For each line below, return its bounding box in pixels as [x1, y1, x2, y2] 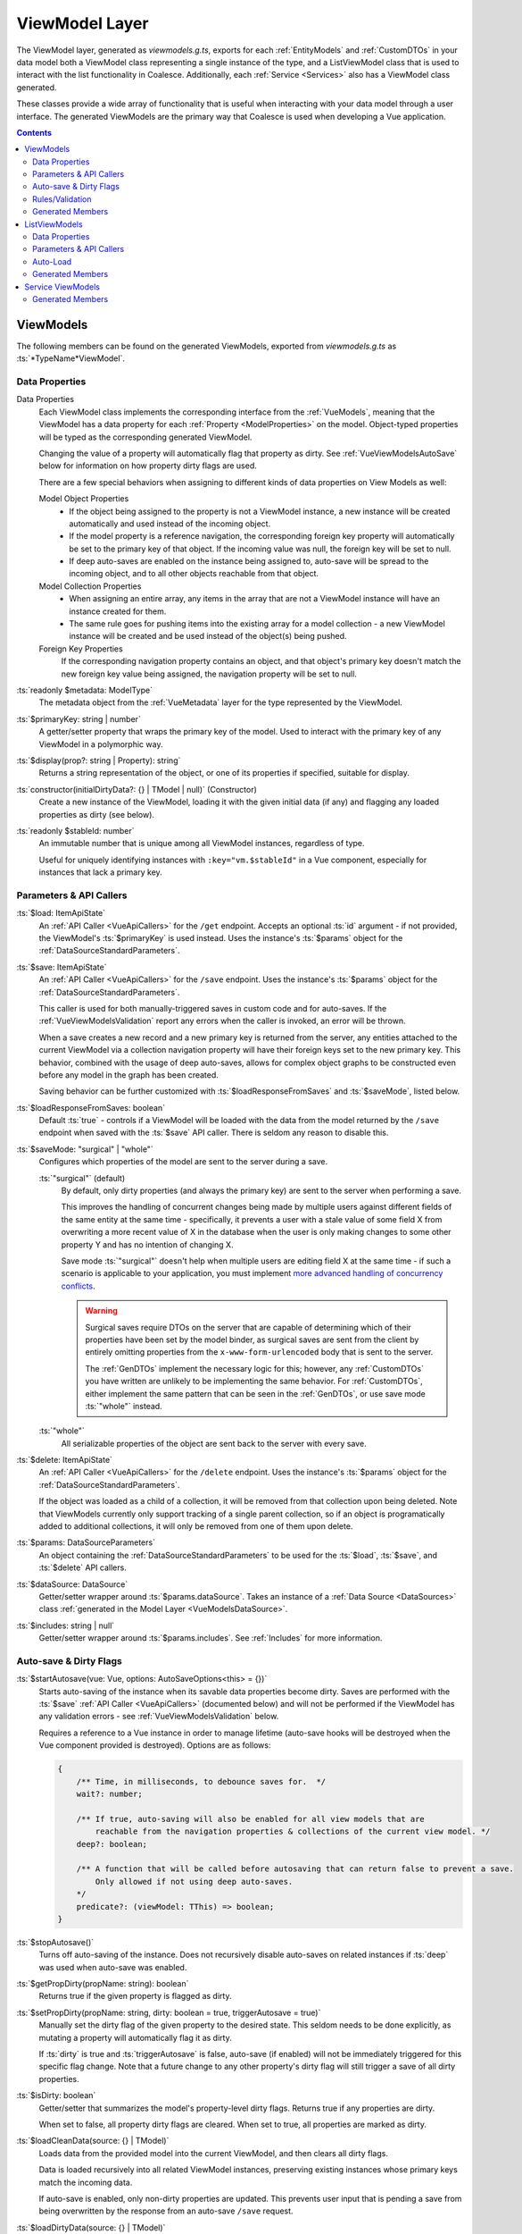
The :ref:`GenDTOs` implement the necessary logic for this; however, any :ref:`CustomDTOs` [85, 1363, 424, 1373]
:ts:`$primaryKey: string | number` [16, 713, 142, 724]
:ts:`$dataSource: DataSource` [16, 1578, 128, 1590]
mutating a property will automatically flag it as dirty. [38, 2032, 232, 2043]
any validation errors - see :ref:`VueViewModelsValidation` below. [38, 1711, 279, 1722]
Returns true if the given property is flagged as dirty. [38, 1991, 232, 2002]
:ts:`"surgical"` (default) [38, 1172, 126, 1183]
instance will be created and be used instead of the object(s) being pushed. [69, 631, 347, 642]
